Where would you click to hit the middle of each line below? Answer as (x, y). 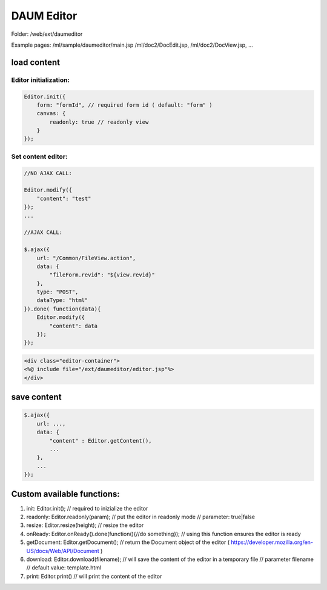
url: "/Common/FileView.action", (86, 258)
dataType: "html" (62, 300)
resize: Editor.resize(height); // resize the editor (85, 525)
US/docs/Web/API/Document (63, 551)
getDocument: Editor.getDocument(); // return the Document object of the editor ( (128, 542)
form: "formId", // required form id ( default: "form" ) (124, 105)
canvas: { (51, 113)
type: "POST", (58, 292)
